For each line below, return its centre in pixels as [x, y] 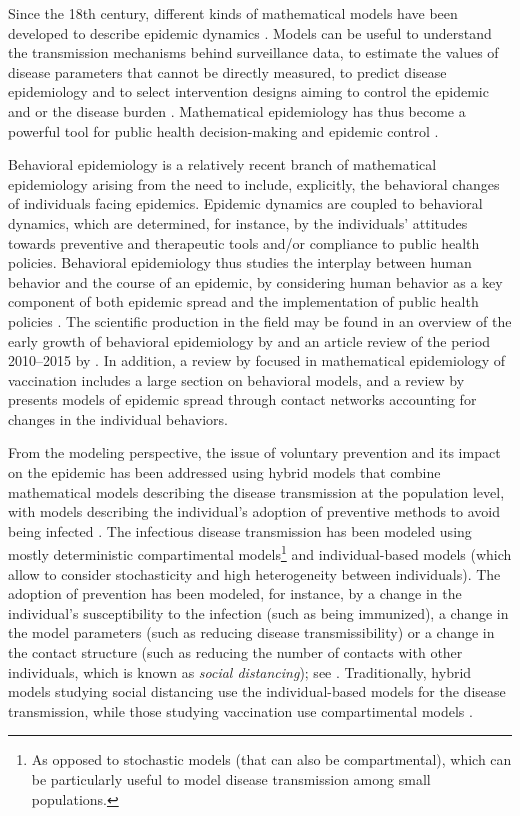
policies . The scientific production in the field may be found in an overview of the [260, 320]
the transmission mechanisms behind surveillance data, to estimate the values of [253, 52]
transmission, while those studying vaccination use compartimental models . [240, 710]
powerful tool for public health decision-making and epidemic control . [223, 130]
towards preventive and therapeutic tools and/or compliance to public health [244, 242]
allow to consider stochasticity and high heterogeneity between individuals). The [254, 573]
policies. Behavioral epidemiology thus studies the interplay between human [240, 262]
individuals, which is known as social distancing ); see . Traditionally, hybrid [240, 671]
